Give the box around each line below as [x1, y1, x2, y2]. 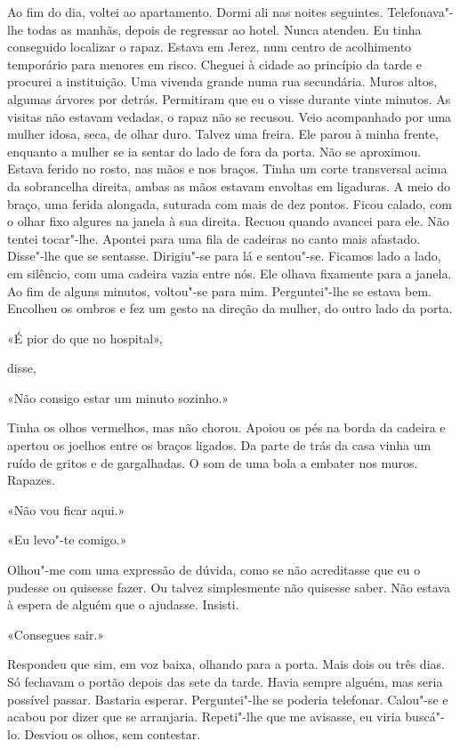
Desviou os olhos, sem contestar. [24, 724, 201, 743]
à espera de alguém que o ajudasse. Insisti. [7, 595, 239, 614]
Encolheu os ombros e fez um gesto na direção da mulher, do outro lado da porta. [7, 299, 453, 318]
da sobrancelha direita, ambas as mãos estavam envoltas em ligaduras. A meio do [7, 176, 450, 195]
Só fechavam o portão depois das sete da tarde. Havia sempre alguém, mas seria [7, 672, 443, 690]
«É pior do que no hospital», [7, 328, 163, 347]
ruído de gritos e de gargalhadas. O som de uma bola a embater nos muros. [7, 453, 418, 471]
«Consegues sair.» [7, 624, 105, 643]
